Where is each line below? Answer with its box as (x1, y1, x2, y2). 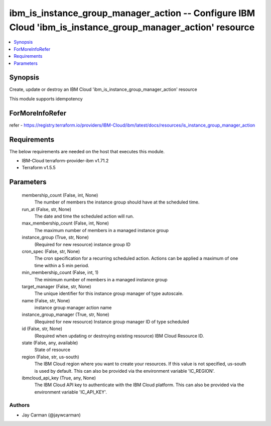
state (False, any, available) (22, 340, 78, 346)
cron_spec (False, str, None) (22, 248, 80, 254)
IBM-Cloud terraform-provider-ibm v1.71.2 (22, 158, 109, 164)
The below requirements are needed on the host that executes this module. (9, 148, 165, 154)
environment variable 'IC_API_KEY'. (34, 389, 107, 395)
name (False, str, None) (22, 297, 70, 303)
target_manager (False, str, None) (22, 283, 91, 289)
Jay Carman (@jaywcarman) (22, 412, 81, 418)
